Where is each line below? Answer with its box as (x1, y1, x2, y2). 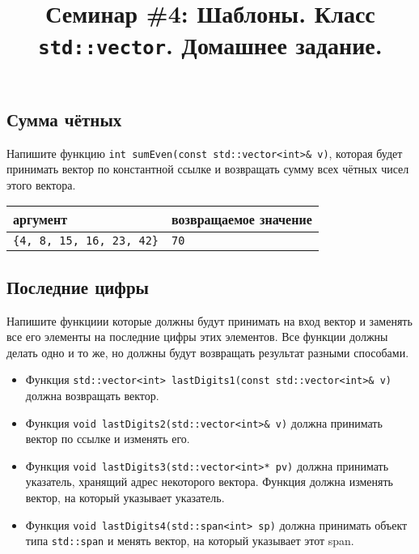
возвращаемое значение (171, 210, 312, 229)
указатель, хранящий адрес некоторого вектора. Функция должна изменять (25, 473, 393, 490)
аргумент (13, 210, 68, 229)
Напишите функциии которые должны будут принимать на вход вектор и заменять (6, 312, 413, 329)
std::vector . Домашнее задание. (38, 28, 383, 62)
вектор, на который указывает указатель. (25, 489, 225, 506)
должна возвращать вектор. (25, 386, 159, 403)
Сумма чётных (6, 106, 122, 131)
